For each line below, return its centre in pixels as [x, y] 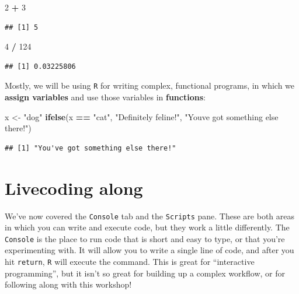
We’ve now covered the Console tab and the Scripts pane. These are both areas [149, 216]
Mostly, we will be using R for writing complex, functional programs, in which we [150, 85]
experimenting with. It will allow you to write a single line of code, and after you [149, 250]
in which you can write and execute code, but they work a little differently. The [147, 227]
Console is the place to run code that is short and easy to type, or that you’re [145, 238]
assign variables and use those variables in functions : [105, 97]
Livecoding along [74, 188]
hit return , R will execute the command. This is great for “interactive [130, 262]
